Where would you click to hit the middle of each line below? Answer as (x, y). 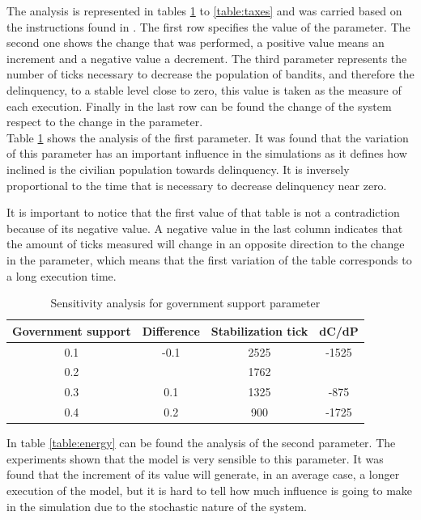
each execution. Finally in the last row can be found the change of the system (199, 106)
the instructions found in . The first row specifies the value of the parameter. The (208, 26)
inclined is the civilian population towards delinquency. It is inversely (178, 169)
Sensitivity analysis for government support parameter (185, 303)
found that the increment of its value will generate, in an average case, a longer (203, 474)
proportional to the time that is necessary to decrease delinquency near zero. (197, 185)
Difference (171, 330)
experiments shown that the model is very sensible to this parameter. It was (195, 458)
